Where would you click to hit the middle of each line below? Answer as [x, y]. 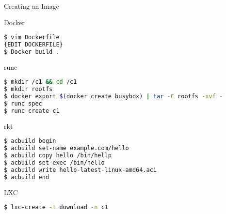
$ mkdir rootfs [28, 89]
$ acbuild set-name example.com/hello [66, 148]
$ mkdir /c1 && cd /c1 [40, 82]
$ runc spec [23, 104]
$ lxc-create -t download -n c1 [56, 207]
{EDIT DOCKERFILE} [33, 45]
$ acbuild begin [30, 141]
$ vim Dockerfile [32, 38]
